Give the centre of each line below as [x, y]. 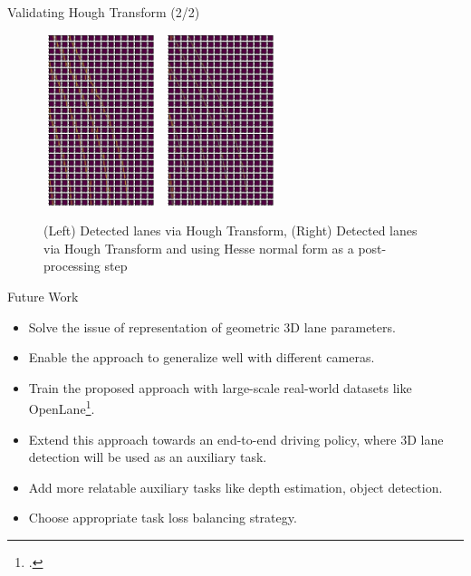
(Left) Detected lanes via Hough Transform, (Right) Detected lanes [231, 230]
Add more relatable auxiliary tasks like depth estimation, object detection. [235, 487]
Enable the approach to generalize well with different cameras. [202, 357]
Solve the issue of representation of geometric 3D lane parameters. [212, 326]
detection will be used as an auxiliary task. [148, 457]
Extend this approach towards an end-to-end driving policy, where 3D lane [236, 439]
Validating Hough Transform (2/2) [104, 12]
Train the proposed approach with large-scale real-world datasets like [220, 387]
